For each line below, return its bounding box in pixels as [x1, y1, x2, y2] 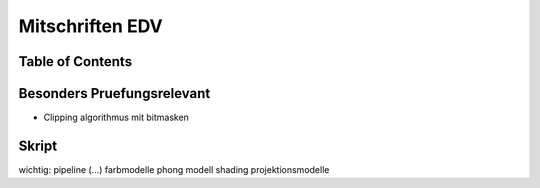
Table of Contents [18, 53, 133, 70]
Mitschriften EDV [18, 15, 164, 37]
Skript [18, 137, 58, 154]
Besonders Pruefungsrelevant [18, 85, 211, 102]
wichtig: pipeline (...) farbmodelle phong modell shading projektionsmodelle [18, 163, 330, 175]
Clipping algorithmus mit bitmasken [43, 111, 190, 124]
